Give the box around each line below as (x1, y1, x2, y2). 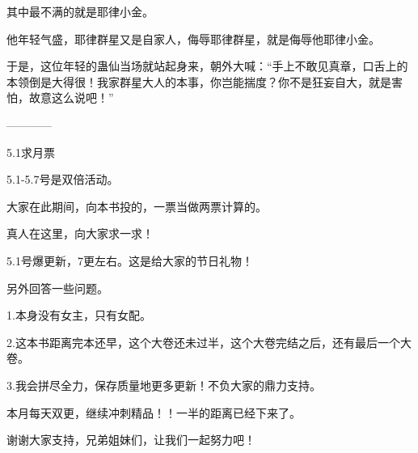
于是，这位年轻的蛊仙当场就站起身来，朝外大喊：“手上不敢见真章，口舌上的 (6, 57, 408, 74)
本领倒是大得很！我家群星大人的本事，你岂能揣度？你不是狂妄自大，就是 (6, 73, 391, 90)
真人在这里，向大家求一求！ (6, 225, 154, 242)
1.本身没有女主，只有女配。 (6, 307, 151, 324)
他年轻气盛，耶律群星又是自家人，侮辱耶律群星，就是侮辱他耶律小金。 (6, 30, 380, 47)
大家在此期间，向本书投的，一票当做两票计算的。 (6, 197, 267, 214)
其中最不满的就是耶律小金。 (6, 3, 154, 19)
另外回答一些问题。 (6, 279, 108, 296)
